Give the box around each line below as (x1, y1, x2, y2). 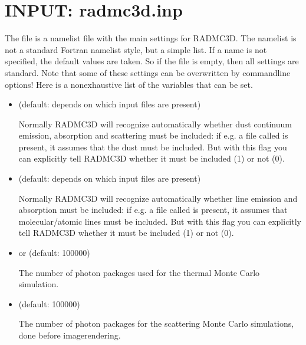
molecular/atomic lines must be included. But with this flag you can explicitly (18, 215, 301, 227)
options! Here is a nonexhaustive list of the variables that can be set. (5, 78, 253, 90)
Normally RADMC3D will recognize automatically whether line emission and (18, 192, 298, 204)
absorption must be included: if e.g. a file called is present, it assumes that (18, 203, 288, 216)
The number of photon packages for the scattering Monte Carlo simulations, (18, 317, 294, 330)
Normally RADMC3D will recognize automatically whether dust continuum (18, 117, 292, 130)
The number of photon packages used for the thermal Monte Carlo (18, 266, 260, 278)
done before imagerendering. (18, 329, 121, 341)
